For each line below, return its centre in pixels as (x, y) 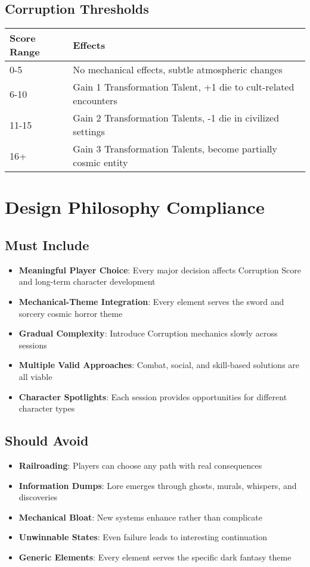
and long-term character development (87, 281)
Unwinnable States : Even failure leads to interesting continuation (143, 537)
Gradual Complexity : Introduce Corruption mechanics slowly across (148, 333)
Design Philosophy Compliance (135, 207)
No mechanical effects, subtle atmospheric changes (178, 70)
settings (89, 132)
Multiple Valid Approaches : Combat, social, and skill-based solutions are (159, 365)
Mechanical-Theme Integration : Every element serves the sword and (151, 301)
